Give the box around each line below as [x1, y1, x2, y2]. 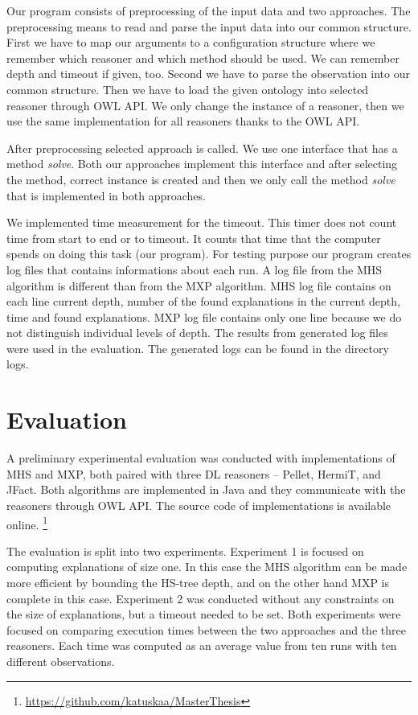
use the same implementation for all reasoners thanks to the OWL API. [6, 113, 360, 129]
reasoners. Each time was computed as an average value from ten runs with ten [6, 637, 397, 654]
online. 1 [6, 513, 47, 532]
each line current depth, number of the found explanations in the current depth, [6, 293, 400, 310]
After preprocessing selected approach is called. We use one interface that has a [6, 139, 398, 156]
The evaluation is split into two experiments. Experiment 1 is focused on [6, 542, 364, 559]
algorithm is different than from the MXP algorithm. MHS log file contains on [6, 277, 391, 294]
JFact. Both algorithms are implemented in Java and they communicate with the [6, 481, 406, 498]
